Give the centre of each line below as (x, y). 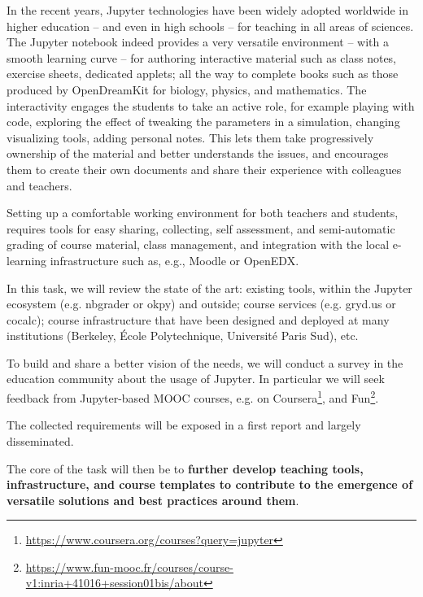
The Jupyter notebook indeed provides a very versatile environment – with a (198, 42)
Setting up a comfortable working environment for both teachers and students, (203, 213)
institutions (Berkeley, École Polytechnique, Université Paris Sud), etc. (183, 336)
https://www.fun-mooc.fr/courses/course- (129, 566)
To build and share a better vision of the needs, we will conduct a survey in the (205, 362)
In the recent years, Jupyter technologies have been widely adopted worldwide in (207, 10)
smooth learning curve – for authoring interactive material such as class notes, (202, 57)
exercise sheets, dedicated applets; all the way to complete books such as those (203, 74)
